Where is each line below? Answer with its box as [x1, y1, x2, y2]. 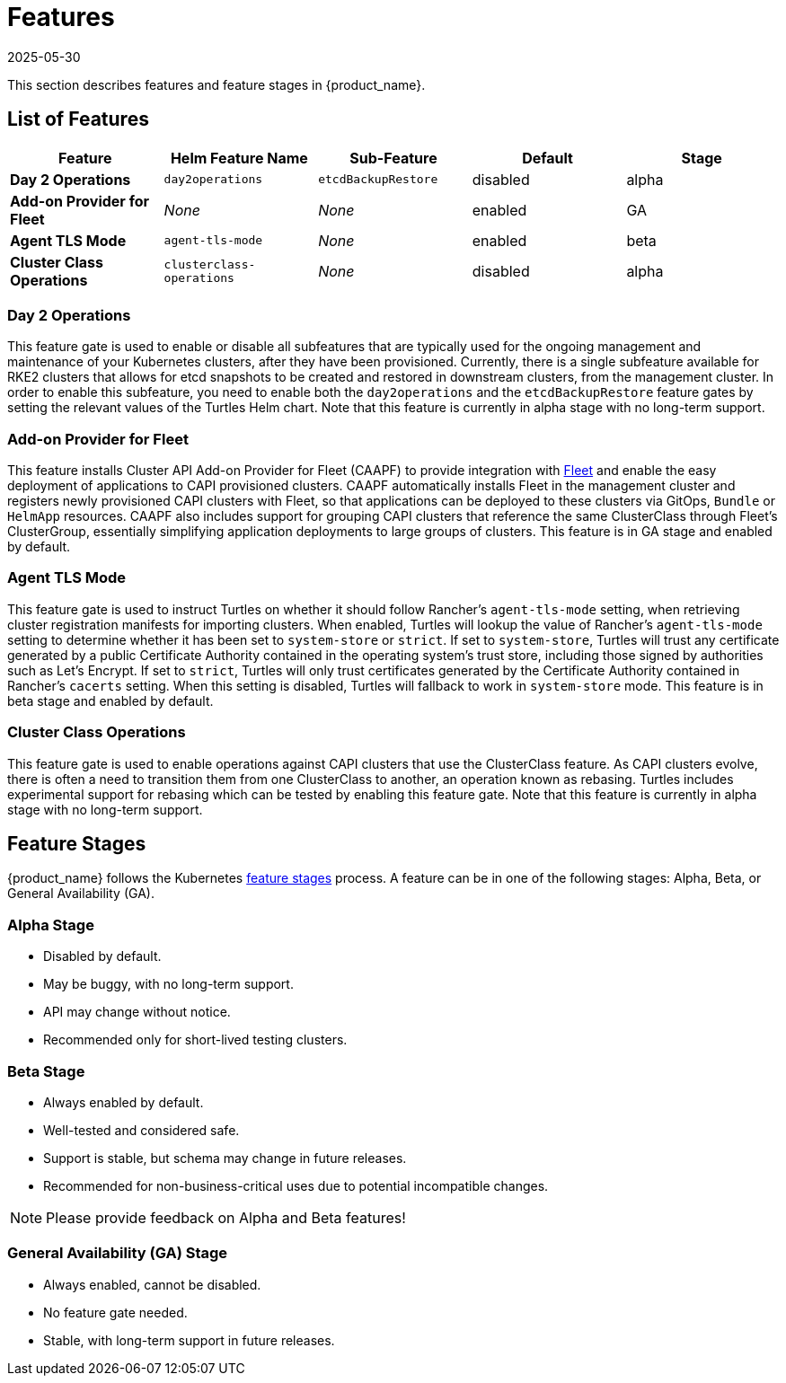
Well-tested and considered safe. [43, 1122, 240, 1138]
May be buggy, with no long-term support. [43, 976, 294, 992]
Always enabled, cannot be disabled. [43, 1276, 261, 1292]
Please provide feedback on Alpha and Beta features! [46, 1208, 406, 1227]
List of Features [7, 108, 149, 131]
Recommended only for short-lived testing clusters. [43, 1032, 348, 1048]
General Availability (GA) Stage [7, 1244, 228, 1263]
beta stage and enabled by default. [7, 692, 214, 709]
